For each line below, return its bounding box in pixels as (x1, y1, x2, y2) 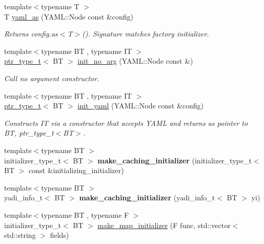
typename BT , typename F (41, 209, 129, 220)
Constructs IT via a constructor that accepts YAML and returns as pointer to (4, 117, 248, 128)
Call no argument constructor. (4, 72, 99, 83)
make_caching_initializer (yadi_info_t (79, 192, 215, 203)
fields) (50, 230, 69, 240)
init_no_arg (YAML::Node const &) (77, 55, 193, 66)
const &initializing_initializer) (29, 165, 124, 176)
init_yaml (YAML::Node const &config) (77, 100, 204, 111)
